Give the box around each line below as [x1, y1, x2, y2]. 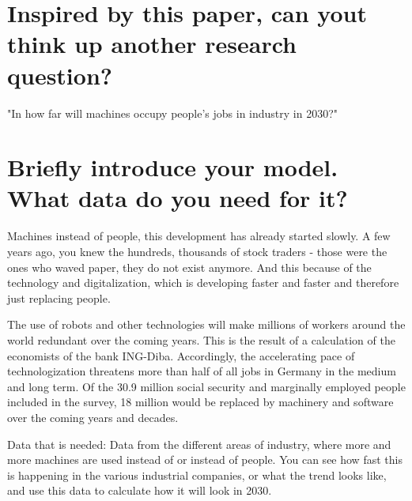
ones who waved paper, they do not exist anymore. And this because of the [7, 258, 372, 275]
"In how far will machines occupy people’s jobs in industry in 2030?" [7, 104, 338, 121]
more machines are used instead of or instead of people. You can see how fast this [7, 451, 403, 468]
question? [7, 58, 113, 91]
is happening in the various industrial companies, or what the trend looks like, [7, 466, 387, 483]
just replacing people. [7, 289, 111, 306]
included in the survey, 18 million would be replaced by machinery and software [7, 394, 394, 410]
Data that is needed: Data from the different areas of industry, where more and [7, 435, 391, 452]
